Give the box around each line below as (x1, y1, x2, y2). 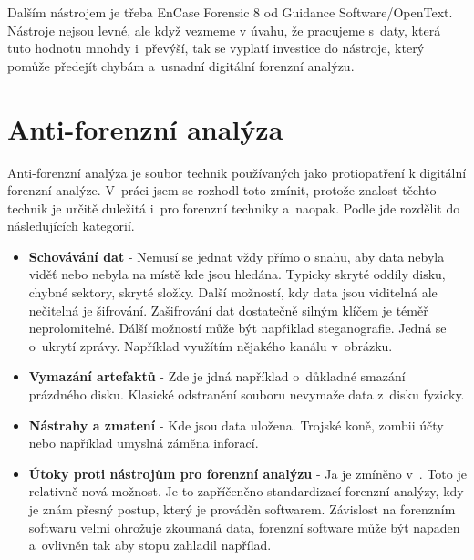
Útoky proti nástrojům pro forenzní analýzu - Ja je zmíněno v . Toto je (28, 463, 467, 482)
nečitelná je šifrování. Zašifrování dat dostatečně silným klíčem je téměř (28, 300, 428, 319)
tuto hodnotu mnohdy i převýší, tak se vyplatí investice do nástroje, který (7, 38, 425, 57)
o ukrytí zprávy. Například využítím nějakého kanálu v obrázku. (28, 336, 393, 355)
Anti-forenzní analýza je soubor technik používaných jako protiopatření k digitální (7, 162, 467, 181)
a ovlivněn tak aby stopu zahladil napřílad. (28, 535, 272, 555)
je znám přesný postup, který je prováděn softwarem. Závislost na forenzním (28, 500, 456, 518)
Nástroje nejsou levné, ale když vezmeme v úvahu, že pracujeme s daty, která (7, 20, 441, 39)
